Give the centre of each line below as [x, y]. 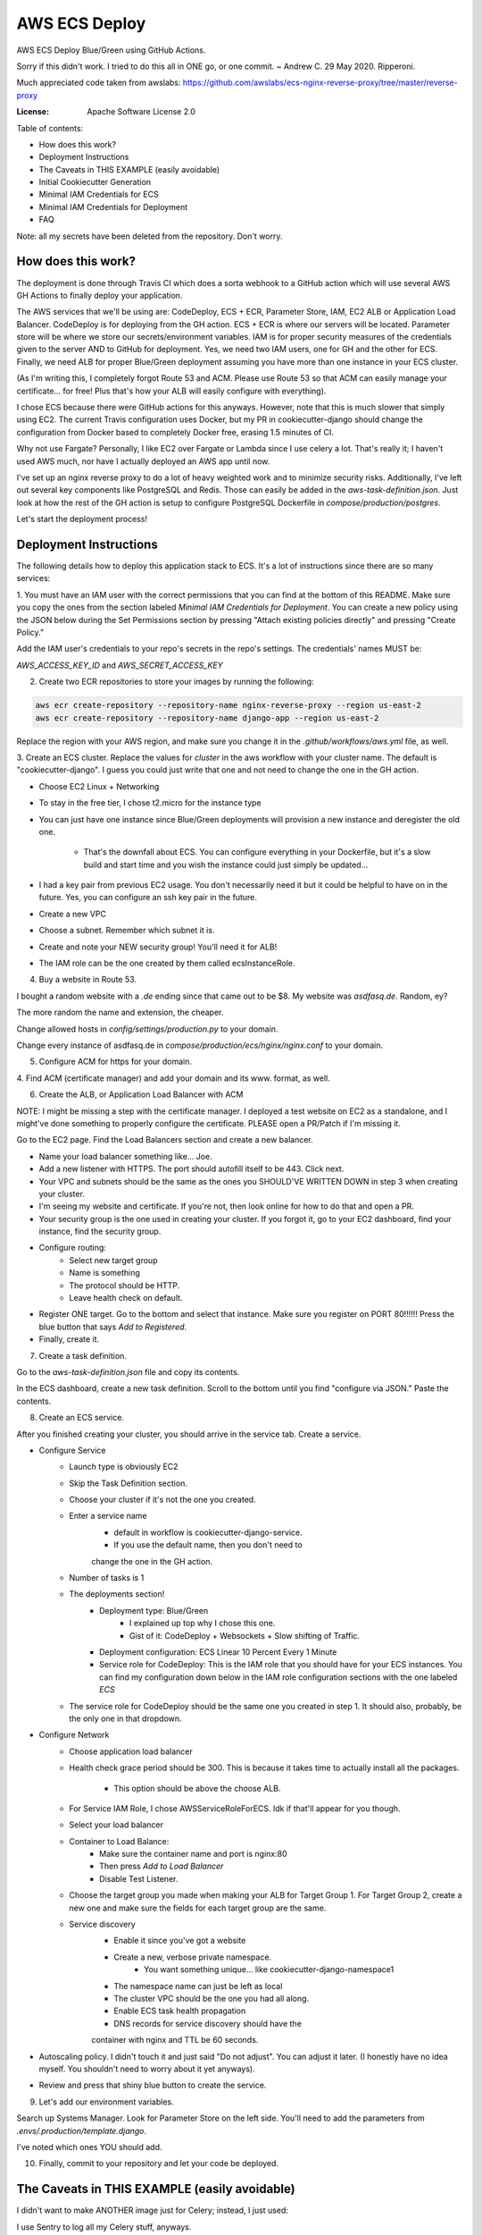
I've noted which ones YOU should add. [89, 2146]
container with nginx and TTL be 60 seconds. [175, 2040]
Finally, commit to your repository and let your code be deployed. [159, 2163]
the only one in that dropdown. [125, 1718]
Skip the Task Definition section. [128, 1483]
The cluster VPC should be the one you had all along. [212, 1998]
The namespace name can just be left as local [198, 1986]
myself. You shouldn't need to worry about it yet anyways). [147, 2069]
